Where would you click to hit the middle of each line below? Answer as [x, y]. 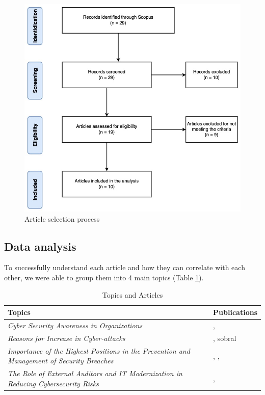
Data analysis [40, 246]
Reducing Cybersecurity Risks [53, 383]
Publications [235, 312]
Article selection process [62, 218]
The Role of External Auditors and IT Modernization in [95, 373]
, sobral [225, 338]
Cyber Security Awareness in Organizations [75, 325]
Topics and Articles [132, 294]
